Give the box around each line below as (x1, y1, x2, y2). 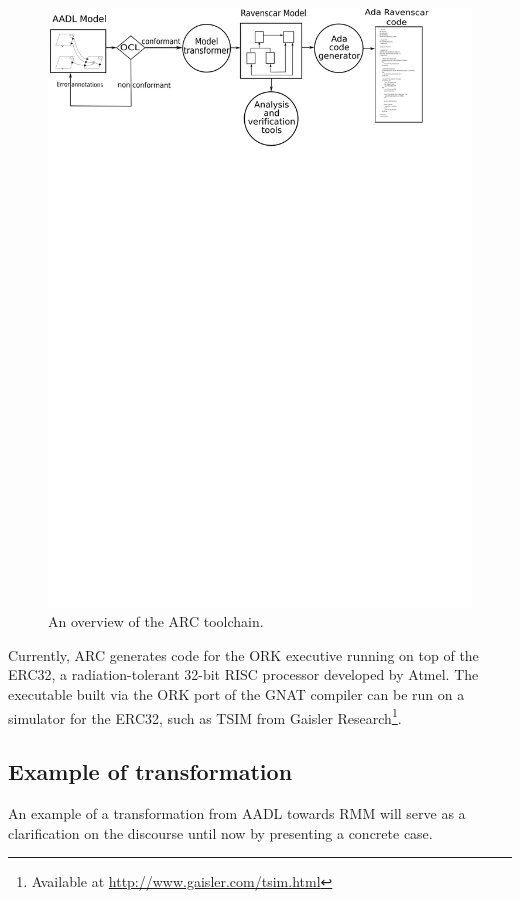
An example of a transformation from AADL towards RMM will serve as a (8, 803, 466, 824)
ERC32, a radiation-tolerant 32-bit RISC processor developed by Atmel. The (8, 664, 479, 685)
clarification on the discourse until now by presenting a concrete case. (8, 822, 433, 843)
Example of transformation (8, 756, 293, 787)
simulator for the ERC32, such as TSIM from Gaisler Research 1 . (8, 704, 402, 728)
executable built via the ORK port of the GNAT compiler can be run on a (8, 684, 465, 705)
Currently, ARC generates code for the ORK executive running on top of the (8, 644, 479, 665)
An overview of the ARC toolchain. (48, 611, 264, 632)
